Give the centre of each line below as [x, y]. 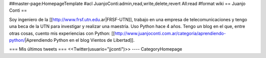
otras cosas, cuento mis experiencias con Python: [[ [62, 33]
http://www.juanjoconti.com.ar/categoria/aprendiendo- [170, 33]
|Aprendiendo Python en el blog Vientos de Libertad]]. [80, 40]
